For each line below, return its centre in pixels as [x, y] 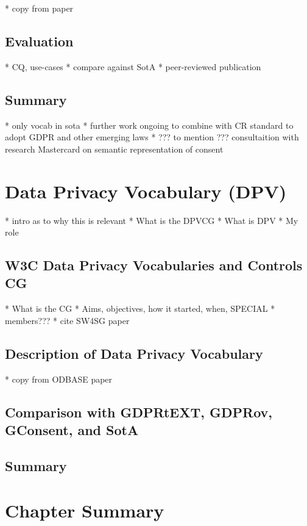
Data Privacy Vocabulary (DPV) [146, 191]
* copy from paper [39, 8]
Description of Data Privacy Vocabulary [134, 353]
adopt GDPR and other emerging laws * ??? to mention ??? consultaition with [152, 137]
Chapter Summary [85, 510]
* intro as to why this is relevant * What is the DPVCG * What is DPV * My [152, 220]
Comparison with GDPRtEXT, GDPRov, [139, 412]
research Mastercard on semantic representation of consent [114, 149]
